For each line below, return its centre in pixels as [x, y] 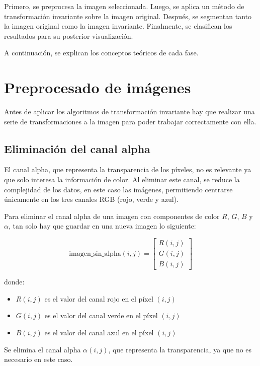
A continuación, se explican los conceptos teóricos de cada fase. [101, 53]
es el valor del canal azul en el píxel [99, 332]
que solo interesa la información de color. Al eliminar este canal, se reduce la [122, 179]
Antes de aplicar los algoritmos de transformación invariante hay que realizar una [129, 112]
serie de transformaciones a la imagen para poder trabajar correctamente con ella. [130, 121]
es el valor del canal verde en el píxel [101, 315]
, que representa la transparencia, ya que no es [180, 349]
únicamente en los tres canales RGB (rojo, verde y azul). [91, 199]
